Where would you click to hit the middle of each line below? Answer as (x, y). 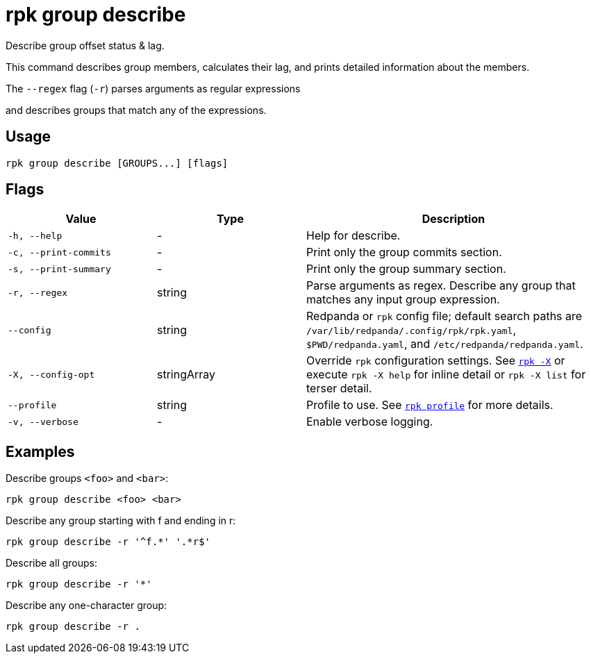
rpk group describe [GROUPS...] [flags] (117, 163)
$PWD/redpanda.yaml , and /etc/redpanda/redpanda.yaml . (445, 344)
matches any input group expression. (403, 300)
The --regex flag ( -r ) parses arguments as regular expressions (153, 88)
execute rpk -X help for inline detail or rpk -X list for (446, 375)
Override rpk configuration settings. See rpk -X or (436, 361)
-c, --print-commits (59, 252)
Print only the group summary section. (406, 269)
